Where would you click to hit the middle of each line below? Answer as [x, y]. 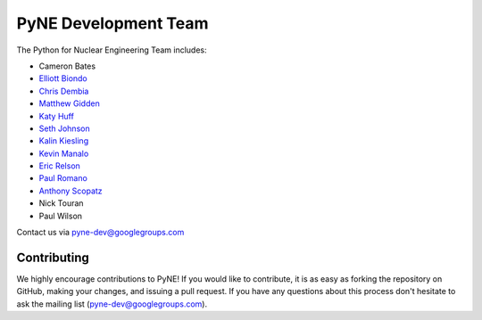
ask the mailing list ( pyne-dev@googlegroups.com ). [112, 304]
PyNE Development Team [112, 23]
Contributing [53, 257]
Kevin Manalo [64, 153]
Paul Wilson [61, 216]
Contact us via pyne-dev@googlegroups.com [100, 233]
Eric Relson [59, 166]
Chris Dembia [64, 91]
